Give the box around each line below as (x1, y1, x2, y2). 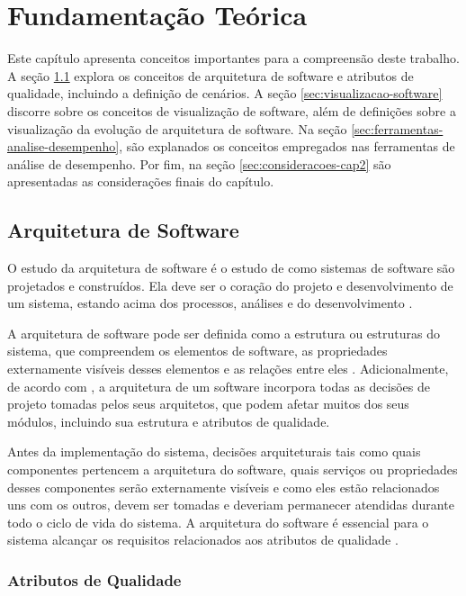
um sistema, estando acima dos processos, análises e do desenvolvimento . (7, 293, 413, 312)
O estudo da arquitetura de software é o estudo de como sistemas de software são (7, 258, 455, 277)
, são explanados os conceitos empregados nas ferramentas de (119, 137, 455, 156)
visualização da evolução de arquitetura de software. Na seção (7, 119, 347, 138)
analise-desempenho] (7, 137, 120, 156)
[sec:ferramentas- (351, 119, 444, 138)
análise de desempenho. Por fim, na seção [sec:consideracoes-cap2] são (7, 154, 391, 173)
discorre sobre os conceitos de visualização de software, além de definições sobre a (7, 101, 456, 120)
